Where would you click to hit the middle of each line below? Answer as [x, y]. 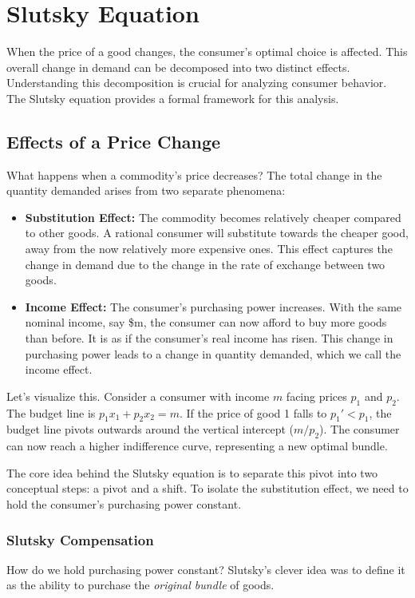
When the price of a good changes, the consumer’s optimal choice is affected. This [207, 51]
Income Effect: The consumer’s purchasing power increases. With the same [213, 306]
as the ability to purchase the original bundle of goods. [140, 585]
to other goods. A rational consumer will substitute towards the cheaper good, [217, 233]
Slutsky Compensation [80, 539]
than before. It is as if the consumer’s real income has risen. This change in [209, 338]
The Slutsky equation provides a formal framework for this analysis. [173, 98]
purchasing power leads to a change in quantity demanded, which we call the [213, 353]
